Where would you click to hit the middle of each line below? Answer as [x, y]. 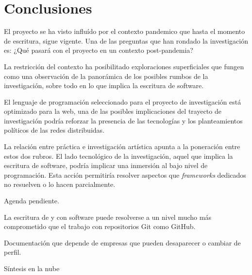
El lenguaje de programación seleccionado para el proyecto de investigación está [123, 101]
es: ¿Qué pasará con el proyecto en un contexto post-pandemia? [99, 50]
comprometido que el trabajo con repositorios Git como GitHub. [100, 226]
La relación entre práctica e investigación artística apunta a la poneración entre [122, 146]
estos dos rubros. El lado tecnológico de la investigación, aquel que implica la [118, 156]
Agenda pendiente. [32, 201]
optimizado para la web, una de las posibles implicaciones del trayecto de [113, 111]
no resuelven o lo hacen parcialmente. [60, 184]
